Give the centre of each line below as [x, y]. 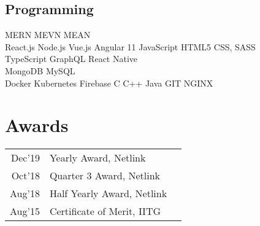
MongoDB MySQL [40, 70]
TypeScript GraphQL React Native [71, 59]
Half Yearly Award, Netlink [108, 193]
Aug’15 [25, 211]
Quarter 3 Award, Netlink [105, 176]
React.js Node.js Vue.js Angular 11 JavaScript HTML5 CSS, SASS [130, 46]
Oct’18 [25, 176]
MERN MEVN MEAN [48, 35]
